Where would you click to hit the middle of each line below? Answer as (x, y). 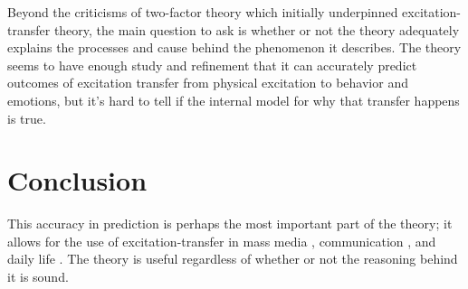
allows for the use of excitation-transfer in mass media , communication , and (222, 241)
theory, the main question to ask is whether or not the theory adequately (257, 29)
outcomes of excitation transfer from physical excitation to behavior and (208, 83)
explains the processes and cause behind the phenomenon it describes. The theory (234, 47)
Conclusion (77, 180)
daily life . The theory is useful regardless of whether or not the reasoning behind (233, 259)
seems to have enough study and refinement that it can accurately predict (212, 65)
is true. (27, 118)
